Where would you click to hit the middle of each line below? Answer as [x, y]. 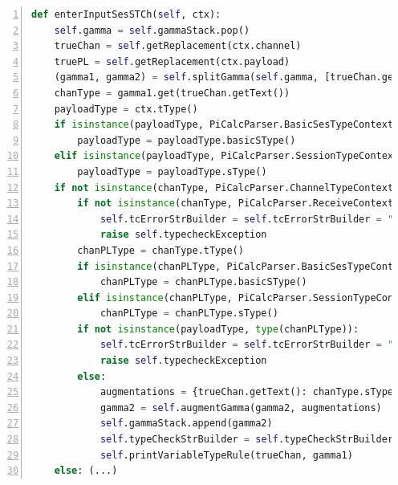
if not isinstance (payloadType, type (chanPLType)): [218, 329]
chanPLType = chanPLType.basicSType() [203, 282]
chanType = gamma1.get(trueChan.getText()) [172, 93]
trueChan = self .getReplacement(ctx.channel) [178, 46]
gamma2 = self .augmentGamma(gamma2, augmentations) [241, 408]
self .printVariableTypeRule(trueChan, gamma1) [226, 455]
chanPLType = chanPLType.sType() [189, 314]
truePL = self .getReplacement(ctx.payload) [172, 61]
